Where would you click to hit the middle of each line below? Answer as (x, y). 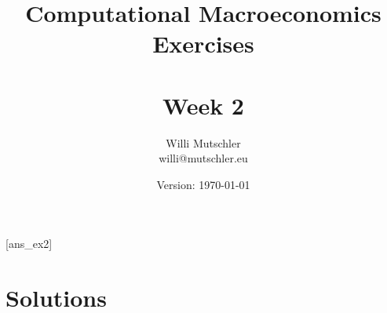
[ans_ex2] (29, 244)
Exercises (203, 44)
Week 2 (203, 105)
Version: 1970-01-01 (203, 184)
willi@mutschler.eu (203, 158)
